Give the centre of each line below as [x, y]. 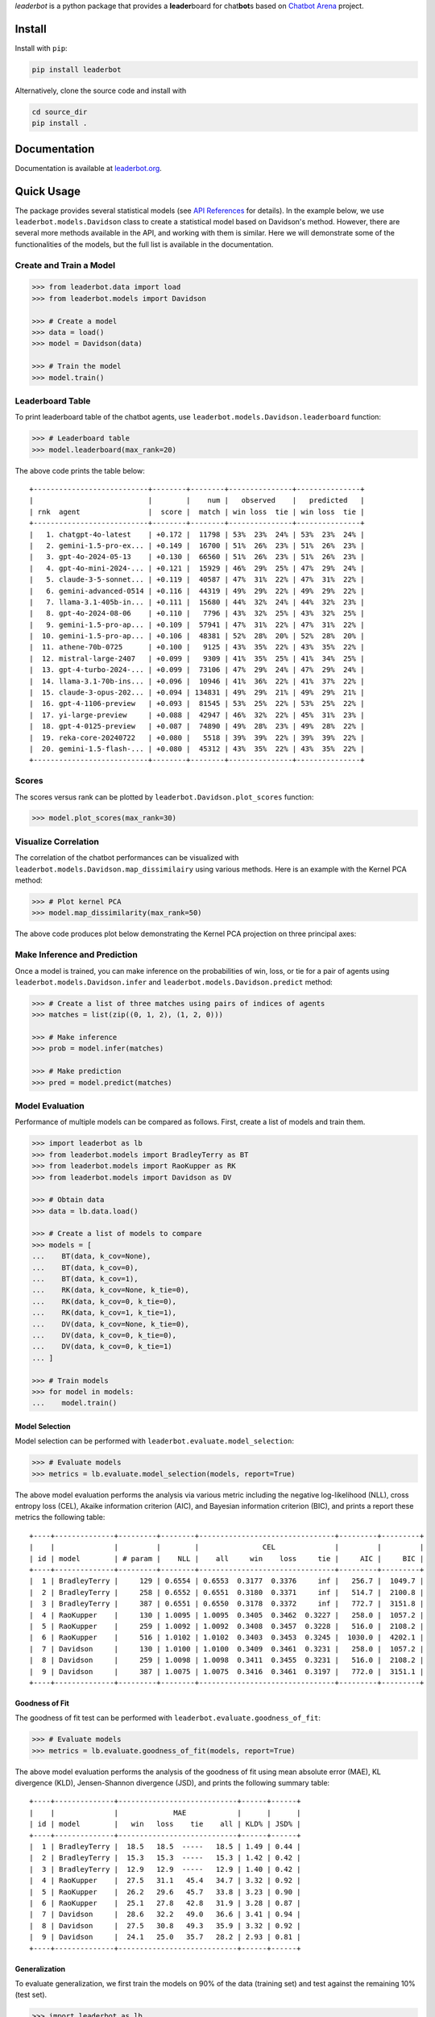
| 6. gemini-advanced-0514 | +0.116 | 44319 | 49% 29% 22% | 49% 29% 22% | [197, 591]
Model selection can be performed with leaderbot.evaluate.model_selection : [154, 1441]
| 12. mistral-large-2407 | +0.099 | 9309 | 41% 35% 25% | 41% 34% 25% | [197, 658]
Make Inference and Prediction [77, 954]
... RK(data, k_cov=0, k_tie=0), [104, 1301]
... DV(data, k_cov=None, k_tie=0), [110, 1324]
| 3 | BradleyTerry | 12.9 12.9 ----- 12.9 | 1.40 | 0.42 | [165, 1869]
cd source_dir [60, 112]
